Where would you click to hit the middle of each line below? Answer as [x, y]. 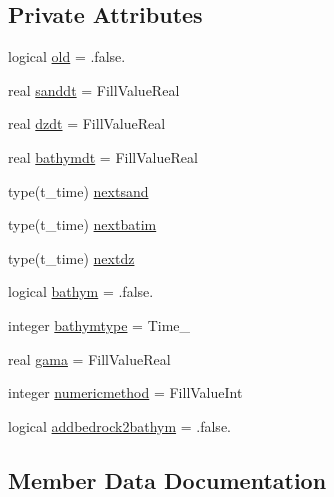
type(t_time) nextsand [78, 190]
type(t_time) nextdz [71, 257]
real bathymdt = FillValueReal [103, 156]
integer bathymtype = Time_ [99, 324]
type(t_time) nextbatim [82, 224]
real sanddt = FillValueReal [94, 89]
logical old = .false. [67, 56]
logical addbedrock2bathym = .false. [119, 425]
